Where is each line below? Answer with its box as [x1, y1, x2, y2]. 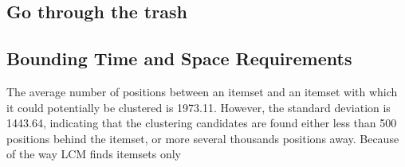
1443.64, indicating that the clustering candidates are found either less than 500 [6, 115, 397, 131]
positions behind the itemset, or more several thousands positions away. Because [6, 130, 399, 146]
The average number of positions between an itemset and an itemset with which [6, 83, 398, 99]
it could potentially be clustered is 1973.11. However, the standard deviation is [6, 99, 391, 115]
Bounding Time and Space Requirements [6, 46, 352, 71]
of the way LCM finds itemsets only [6, 146, 181, 162]
